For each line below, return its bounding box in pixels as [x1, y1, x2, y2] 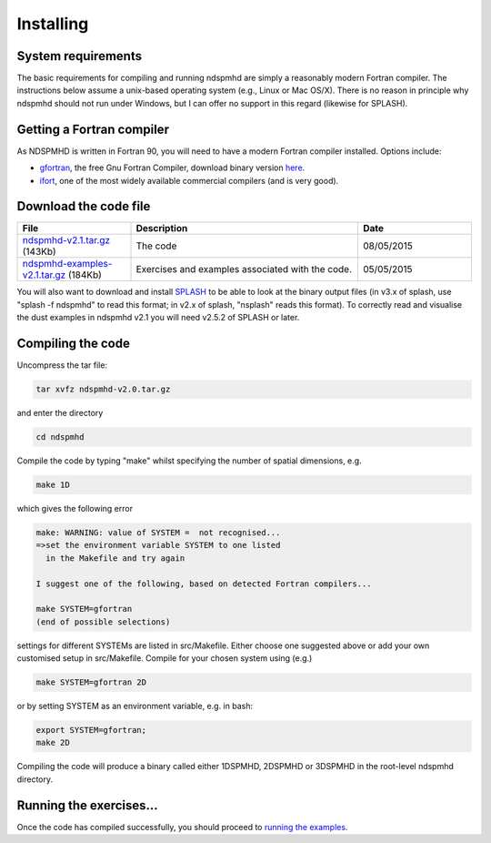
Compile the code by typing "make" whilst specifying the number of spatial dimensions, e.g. [16, 455, 363, 466]
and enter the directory [16, 408, 104, 419]
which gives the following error [16, 503, 134, 514]
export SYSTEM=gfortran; [35, 725, 147, 736]
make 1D [35, 480, 70, 491]
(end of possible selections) [35, 616, 171, 627]
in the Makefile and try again [45, 553, 185, 564]
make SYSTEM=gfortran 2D [35, 677, 147, 687]
